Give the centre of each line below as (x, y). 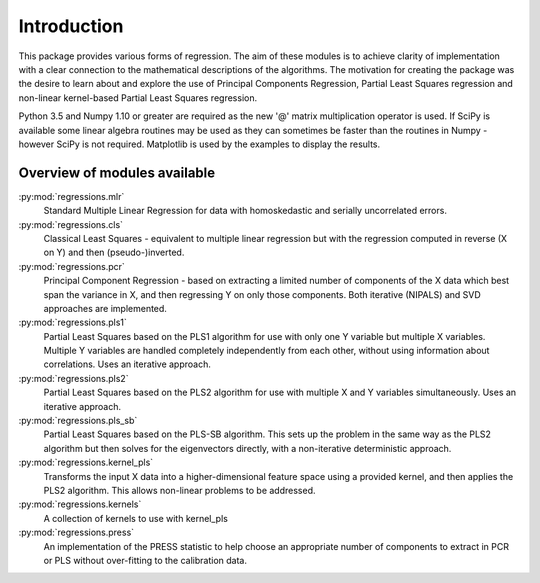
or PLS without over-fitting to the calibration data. (145, 560)
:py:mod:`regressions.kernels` (80, 504)
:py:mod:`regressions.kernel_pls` (86, 462)
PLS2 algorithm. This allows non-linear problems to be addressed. (179, 490)
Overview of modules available (117, 172)
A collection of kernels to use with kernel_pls (136, 518)
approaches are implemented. (105, 308)
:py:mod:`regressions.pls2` (73, 378)
